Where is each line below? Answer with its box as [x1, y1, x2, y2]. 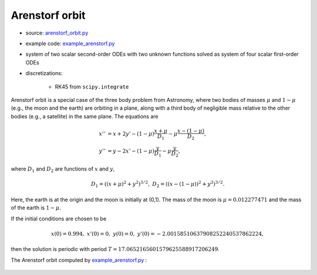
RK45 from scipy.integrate [55, 83, 129, 90]
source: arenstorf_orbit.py [25, 29, 89, 36]
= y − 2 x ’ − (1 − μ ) [107, 147, 155, 154]
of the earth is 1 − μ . [11, 204, 61, 211]
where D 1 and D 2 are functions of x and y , [11, 165, 115, 174]
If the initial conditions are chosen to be [11, 215, 107, 222]
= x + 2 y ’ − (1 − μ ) [107, 131, 155, 137]
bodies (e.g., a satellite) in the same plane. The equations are [11, 113, 158, 120]
